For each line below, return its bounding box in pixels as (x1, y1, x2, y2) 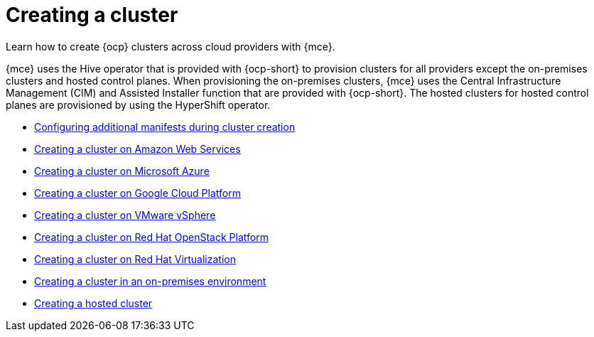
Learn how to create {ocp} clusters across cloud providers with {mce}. (6, 40, 335, 53)
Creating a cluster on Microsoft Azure (34, 164, 210, 177)
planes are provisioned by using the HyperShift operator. (6, 98, 271, 111)
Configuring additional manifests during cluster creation (34, 120, 296, 133)
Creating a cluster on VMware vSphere (34, 208, 216, 221)
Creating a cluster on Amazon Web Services (34, 142, 241, 155)
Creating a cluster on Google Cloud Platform (34, 186, 241, 199)
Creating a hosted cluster (34, 296, 153, 309)
